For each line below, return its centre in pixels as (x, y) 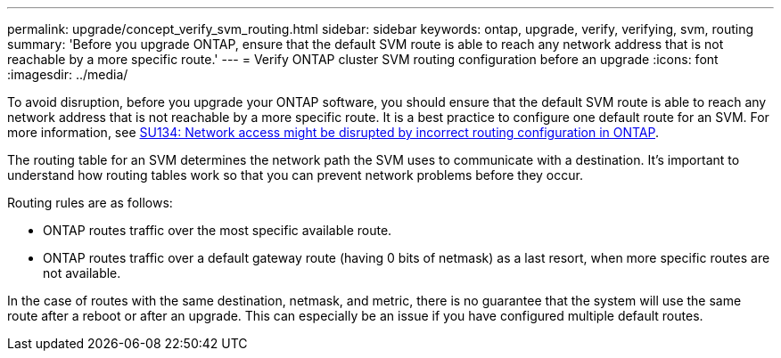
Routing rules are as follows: (90, 203)
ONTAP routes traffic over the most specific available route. (218, 230)
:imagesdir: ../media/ (68, 74)
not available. (82, 273)
